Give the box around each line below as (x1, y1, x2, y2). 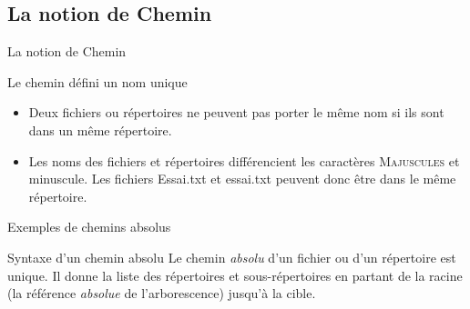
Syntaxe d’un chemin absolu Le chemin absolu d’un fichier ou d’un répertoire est (7, 247, 456, 266)
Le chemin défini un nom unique (7, 72, 188, 91)
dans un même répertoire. (28, 120, 172, 139)
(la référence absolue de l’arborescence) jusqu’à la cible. (7, 284, 316, 303)
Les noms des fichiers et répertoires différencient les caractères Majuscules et (28, 151, 460, 170)
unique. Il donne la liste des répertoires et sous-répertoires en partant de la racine (7, 265, 463, 284)
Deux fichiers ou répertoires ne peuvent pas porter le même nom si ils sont (28, 103, 444, 122)
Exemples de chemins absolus (7, 217, 171, 236)
